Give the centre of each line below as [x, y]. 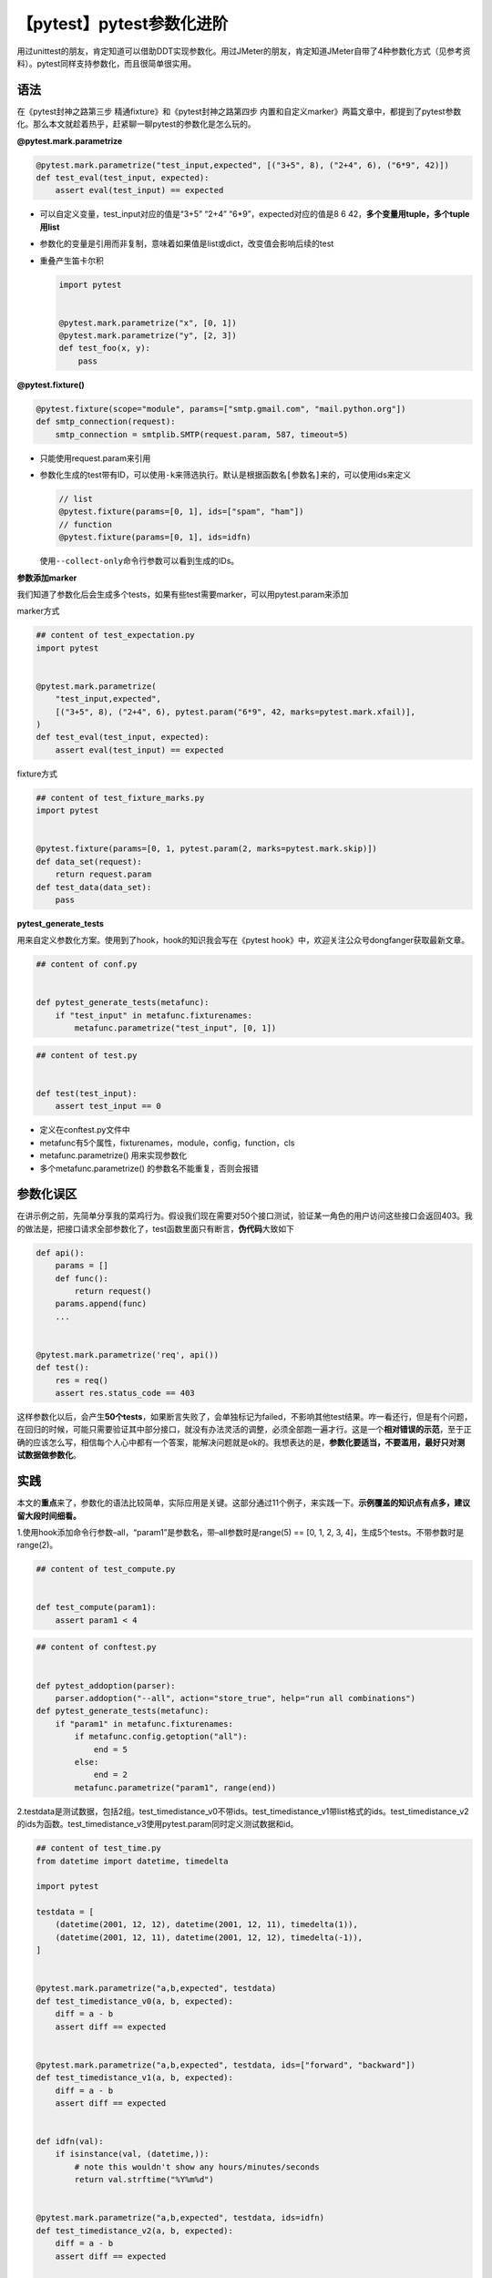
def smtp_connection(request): [106, 422]
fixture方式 [37, 774]
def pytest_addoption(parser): [106, 1685]
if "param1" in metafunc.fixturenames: [144, 1724]
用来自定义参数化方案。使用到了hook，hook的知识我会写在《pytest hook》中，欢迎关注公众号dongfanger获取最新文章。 [243, 940]
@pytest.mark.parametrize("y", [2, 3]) [148, 336]
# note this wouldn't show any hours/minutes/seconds [197, 2167]
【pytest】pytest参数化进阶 [123, 24]
